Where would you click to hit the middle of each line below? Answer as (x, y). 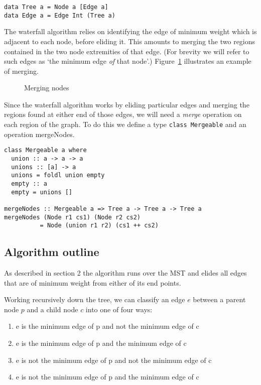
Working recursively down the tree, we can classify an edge (95, 299)
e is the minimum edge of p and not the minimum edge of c (107, 326)
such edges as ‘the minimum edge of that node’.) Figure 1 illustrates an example (128, 61)
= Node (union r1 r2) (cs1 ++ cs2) (99, 226)
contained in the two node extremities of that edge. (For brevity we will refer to (127, 51)
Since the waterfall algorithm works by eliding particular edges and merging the (127, 104)
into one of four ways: (119, 309)
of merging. (21, 71)
